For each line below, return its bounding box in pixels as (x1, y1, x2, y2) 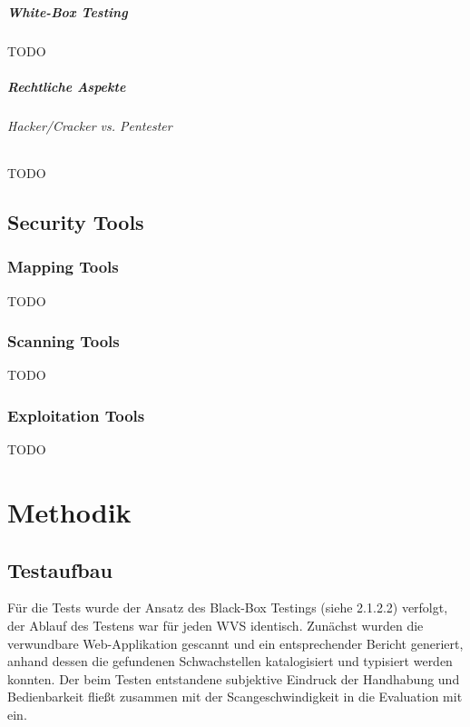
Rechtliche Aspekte (7, 76, 126, 95)
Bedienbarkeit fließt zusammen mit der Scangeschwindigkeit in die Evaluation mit (7, 687, 463, 706)
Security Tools (7, 207, 144, 235)
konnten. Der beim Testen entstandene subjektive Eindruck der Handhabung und (7, 669, 460, 688)
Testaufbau (7, 555, 113, 583)
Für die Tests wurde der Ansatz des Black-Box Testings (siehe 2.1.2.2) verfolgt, (7, 598, 448, 617)
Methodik (7, 493, 132, 530)
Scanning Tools (7, 330, 120, 353)
